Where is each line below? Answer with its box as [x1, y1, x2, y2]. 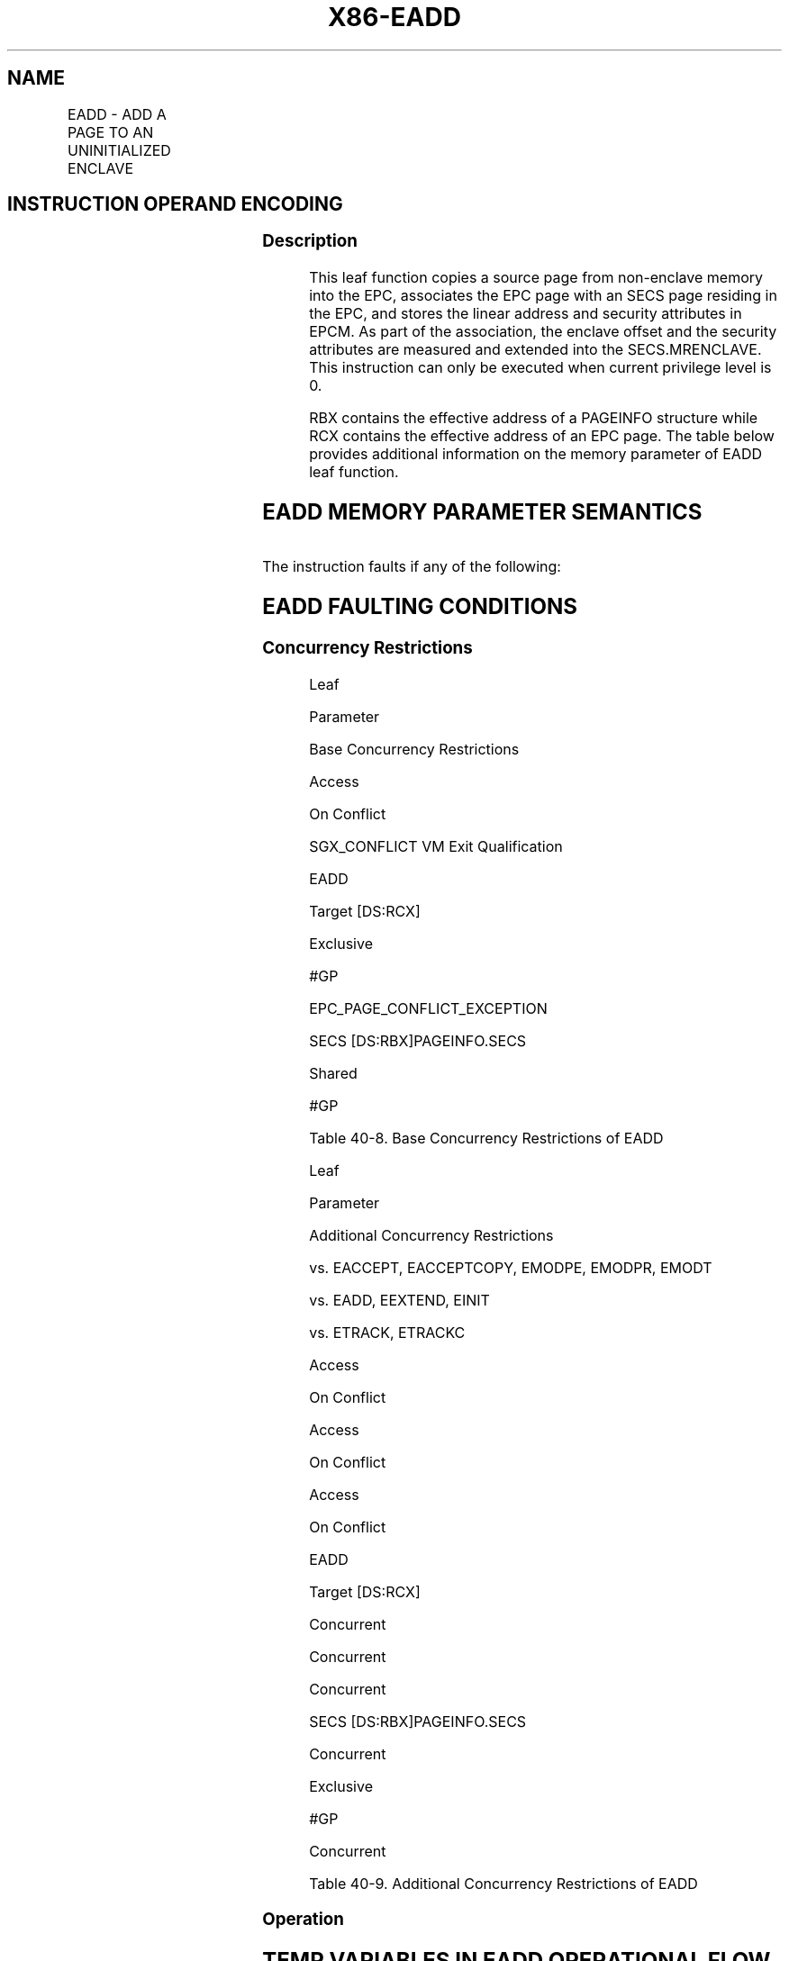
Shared [309, 1063, 358, 1082]
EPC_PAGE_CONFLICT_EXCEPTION [309, 999, 548, 1017]
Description [262, 230, 358, 252]
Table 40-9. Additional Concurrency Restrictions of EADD [309, 1874, 698, 1893]
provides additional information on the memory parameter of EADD [309, 445, 762, 464]
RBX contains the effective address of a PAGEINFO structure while [309, 409, 758, 428]
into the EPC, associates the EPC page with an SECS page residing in [309, 286, 777, 305]
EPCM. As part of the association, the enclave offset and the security [309, 322, 777, 341]
